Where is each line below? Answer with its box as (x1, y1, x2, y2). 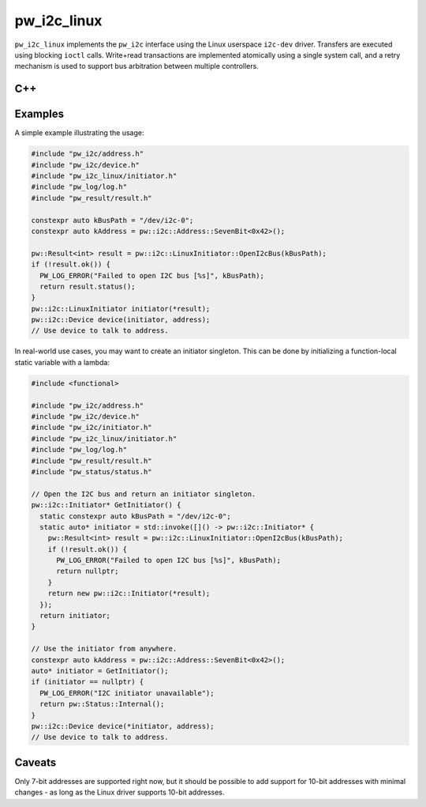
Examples (14, 107, 65, 121)
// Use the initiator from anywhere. (31, 644, 177, 654)
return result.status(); (39, 281, 136, 291)
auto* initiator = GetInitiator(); (31, 666, 169, 675)
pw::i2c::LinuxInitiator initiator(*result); (31, 304, 211, 313)
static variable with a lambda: (14, 357, 110, 367)
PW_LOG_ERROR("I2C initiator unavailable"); (39, 688, 215, 697)
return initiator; (39, 611, 110, 620)
